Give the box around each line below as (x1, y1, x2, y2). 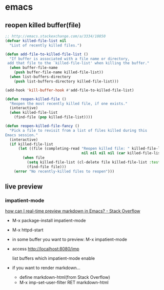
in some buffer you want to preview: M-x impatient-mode (12, 236, 127, 243)
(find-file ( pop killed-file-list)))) (14, 115, 93, 120)
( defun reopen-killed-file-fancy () (5, 124, 80, 128)
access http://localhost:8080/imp (12, 246, 80, 252)
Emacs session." (5, 132, 38, 138)
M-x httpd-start (12, 227, 44, 233)
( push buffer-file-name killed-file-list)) (14, 70, 104, 75)
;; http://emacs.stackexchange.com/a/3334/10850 (5, 34, 106, 39)
